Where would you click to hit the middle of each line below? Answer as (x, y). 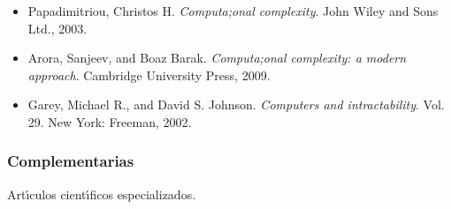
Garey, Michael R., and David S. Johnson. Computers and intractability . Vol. (236, 104)
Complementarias (71, 161)
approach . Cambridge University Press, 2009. (149, 75)
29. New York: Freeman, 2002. (110, 121)
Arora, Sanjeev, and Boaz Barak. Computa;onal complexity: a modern (217, 58)
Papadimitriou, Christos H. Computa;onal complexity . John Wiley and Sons (233, 11)
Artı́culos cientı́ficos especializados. (102, 194)
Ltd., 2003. (57, 28)
